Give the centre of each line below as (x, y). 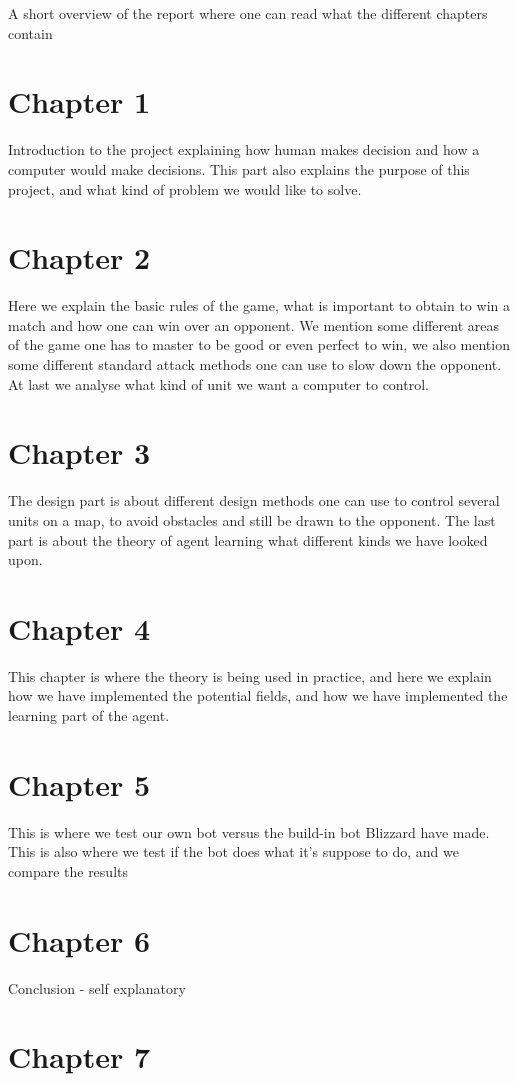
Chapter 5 (79, 783)
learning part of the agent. (89, 715)
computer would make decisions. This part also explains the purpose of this (239, 168)
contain (30, 32)
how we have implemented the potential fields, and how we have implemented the (258, 695)
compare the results (68, 870)
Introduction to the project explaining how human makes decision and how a (244, 149)
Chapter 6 (79, 939)
